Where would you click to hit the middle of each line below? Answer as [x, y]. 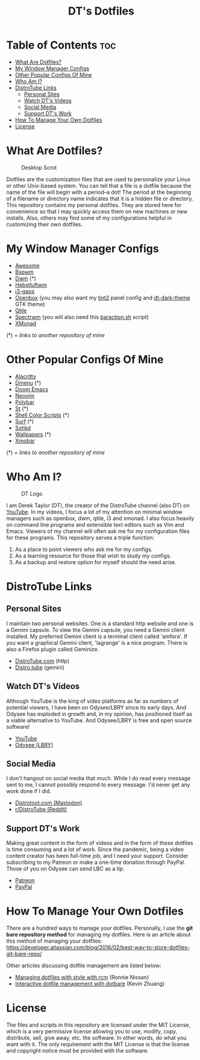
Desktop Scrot [39, 167]
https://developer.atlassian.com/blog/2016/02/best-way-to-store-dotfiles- [98, 947]
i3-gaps [25, 291]
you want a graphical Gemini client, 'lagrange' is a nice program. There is [97, 642]
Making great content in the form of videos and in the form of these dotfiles [100, 843]
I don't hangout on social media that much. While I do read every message [98, 779]
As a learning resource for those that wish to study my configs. [93, 556]
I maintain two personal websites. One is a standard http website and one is [100, 623]
